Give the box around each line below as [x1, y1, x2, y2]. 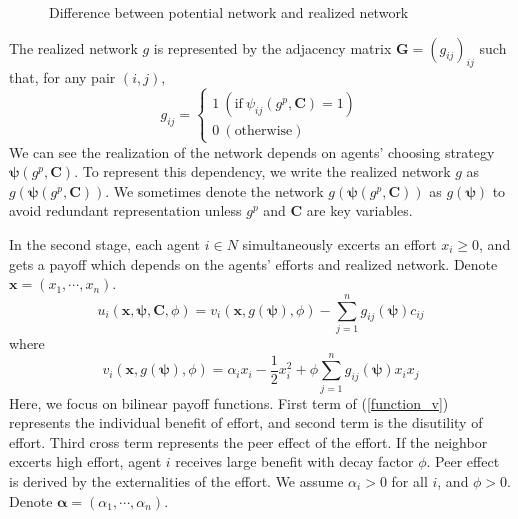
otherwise [234, 124, 293, 139]
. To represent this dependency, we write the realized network [74, 161, 451, 182]
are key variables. [306, 200, 413, 221]
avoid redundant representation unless [9, 200, 242, 221]
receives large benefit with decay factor [175, 451, 414, 472]
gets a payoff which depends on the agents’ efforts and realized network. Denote [9, 253, 498, 274]
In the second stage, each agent [9, 233, 201, 254]
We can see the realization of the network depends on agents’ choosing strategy [9, 141, 495, 162]
